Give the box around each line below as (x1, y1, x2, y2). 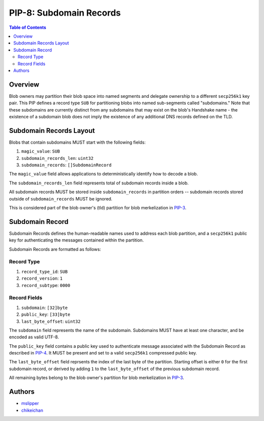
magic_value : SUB (21, 148, 60, 154)
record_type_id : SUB (21, 268, 68, 274)
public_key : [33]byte (21, 311, 70, 317)
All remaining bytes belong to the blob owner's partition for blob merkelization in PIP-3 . (9, 375, 184, 381)
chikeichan (21, 407, 44, 413)
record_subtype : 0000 (21, 282, 70, 288)
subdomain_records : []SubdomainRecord (21, 162, 112, 168)
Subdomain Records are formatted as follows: (9, 246, 101, 252)
